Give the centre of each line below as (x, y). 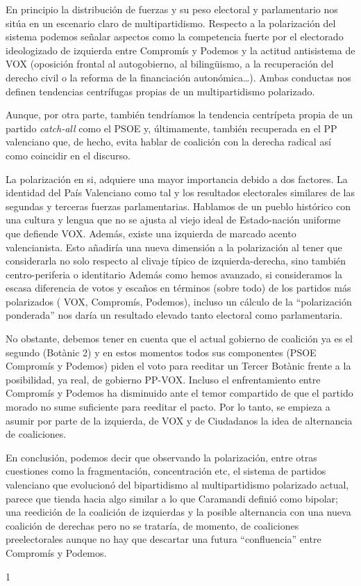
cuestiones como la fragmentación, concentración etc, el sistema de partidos (166, 471)
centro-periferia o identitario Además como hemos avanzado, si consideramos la (174, 274)
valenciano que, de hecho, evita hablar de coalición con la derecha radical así (168, 142)
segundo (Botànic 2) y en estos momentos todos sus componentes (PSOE (161, 352)
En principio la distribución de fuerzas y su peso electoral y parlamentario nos (172, 9)
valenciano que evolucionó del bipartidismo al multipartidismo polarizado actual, (177, 484)
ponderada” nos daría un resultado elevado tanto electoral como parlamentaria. (174, 315)
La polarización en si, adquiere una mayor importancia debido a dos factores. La (177, 179)
